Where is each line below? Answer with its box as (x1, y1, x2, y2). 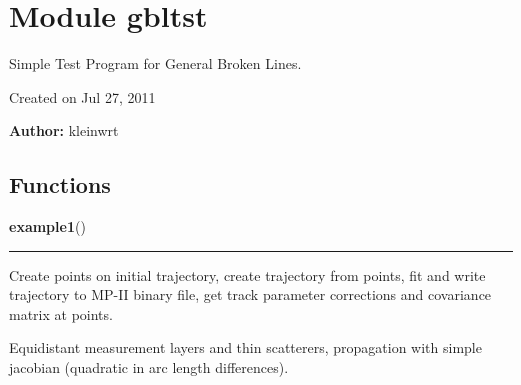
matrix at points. (9, 303, 113, 324)
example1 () (9, 216, 86, 237)
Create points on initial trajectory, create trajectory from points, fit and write (9, 264, 486, 285)
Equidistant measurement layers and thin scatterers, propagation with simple (9, 337, 482, 358)
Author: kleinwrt (9, 120, 119, 141)
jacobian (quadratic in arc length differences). (9, 357, 289, 378)
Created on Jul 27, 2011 (9, 86, 156, 107)
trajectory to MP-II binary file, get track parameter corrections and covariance (9, 284, 492, 305)
